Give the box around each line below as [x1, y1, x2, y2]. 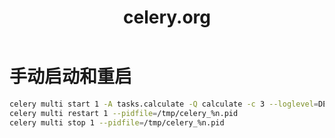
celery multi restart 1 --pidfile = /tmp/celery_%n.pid [9, 108, 239, 118]
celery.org [123, 6, 211, 29]
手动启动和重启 [9, 66, 133, 88]
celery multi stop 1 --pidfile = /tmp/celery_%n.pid [9, 117, 225, 128]
